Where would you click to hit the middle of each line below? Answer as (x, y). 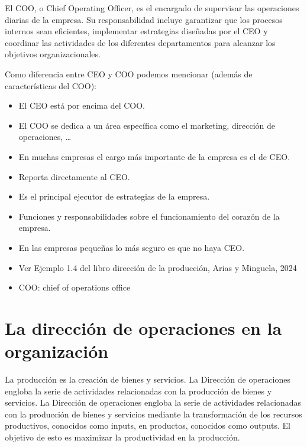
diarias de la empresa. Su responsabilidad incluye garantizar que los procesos (144, 19)
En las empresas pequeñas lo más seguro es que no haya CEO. (132, 247)
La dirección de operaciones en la (143, 327)
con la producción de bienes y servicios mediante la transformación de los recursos (153, 414)
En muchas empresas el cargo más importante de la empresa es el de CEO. (154, 156)
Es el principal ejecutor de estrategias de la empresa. (114, 196)
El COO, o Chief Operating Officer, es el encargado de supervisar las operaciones (152, 8)
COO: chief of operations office (75, 287)
